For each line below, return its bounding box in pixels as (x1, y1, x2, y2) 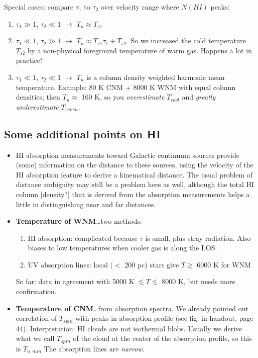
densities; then (16, 92, 60, 102)
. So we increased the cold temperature (126, 35, 246, 46)
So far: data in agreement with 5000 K (16, 276, 135, 287)
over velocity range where (100, 2, 179, 12)
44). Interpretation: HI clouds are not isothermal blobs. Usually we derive (16, 323, 242, 333)
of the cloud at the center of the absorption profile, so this (73, 333, 252, 343)
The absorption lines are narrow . (44, 343, 145, 353)
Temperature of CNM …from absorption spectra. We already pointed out (16, 303, 248, 313)
